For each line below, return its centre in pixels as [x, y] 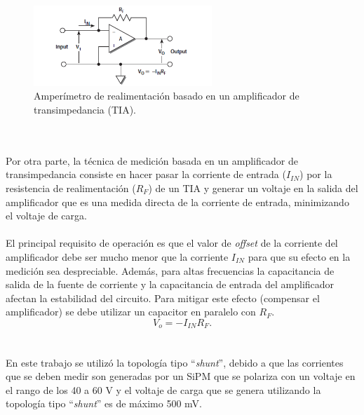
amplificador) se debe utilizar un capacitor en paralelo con [131, 312]
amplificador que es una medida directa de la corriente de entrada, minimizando [177, 202]
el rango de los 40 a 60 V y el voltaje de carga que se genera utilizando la [163, 389]
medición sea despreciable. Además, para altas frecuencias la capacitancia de [170, 270]
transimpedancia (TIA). [85, 110]
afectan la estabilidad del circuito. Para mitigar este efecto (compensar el [163, 298]
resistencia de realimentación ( [71, 188]
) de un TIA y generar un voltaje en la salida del [253, 188]
